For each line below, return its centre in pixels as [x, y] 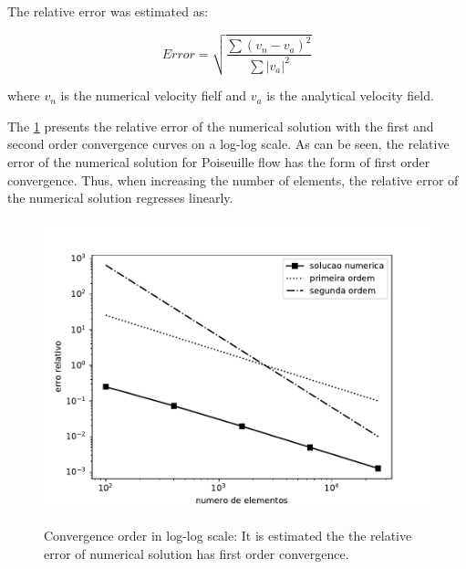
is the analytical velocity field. [350, 95]
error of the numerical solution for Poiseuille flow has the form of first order [219, 161]
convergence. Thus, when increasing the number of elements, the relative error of [233, 179]
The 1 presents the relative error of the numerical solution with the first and [221, 126]
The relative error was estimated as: [108, 11]
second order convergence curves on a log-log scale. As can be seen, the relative [228, 144]
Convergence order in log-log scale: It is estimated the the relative [228, 536]
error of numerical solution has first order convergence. [197, 553]
